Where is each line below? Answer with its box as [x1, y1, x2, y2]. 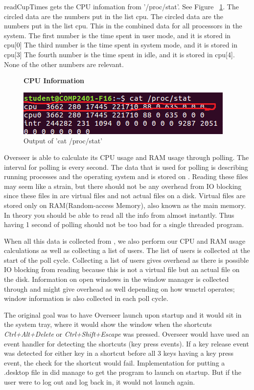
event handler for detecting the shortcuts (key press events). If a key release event [4, 338, 249, 348]
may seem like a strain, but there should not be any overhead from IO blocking [4, 181, 242, 191]
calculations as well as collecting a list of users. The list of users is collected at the [4, 245, 250, 255]
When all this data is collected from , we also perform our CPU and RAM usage [4, 235, 246, 246]
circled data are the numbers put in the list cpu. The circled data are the [4, 11, 223, 21]
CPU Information [23, 75, 84, 86]
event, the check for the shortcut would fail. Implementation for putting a [4, 357, 225, 367]
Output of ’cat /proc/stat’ [23, 136, 103, 146]
